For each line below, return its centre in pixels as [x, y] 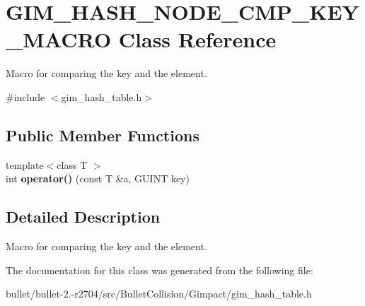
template [25, 164]
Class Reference [197, 39]
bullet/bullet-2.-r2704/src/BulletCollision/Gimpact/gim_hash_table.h [159, 294]
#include [25, 96]
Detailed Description [83, 217]
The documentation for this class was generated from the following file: [160, 270]
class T [72, 164]
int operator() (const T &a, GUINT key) [98, 178]
